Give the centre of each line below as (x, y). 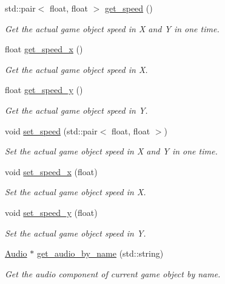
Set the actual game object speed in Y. (76, 233)
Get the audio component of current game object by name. (113, 273)
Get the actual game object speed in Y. (76, 110)
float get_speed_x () (44, 49)
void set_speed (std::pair (51, 130)
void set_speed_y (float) (51, 212)
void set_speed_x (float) (51, 171)
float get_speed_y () (44, 90)
